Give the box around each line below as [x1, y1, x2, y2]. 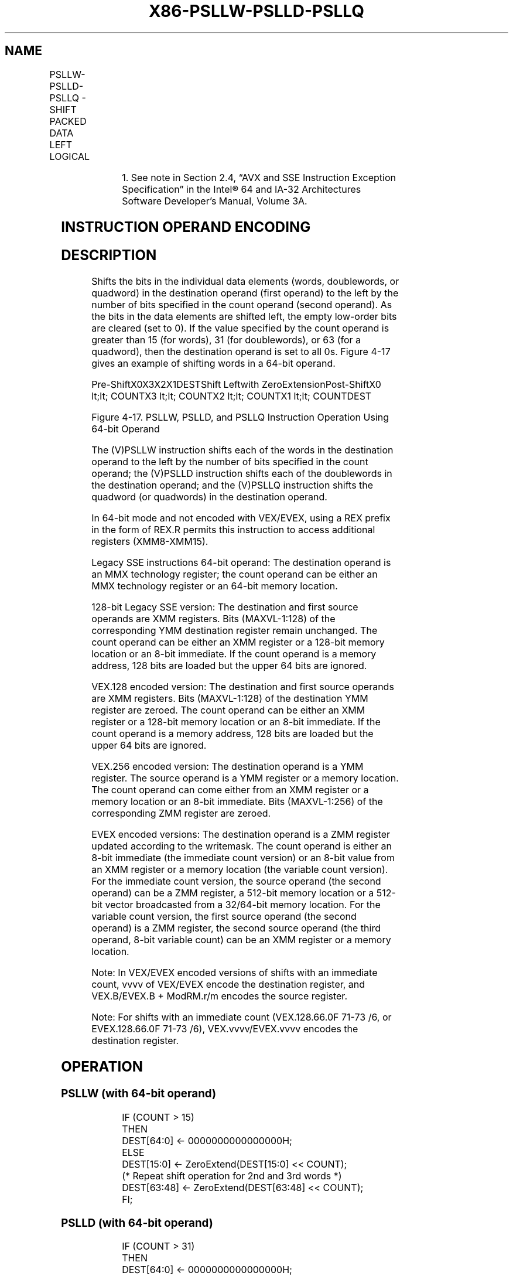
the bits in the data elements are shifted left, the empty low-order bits [91, 311, 397, 323]
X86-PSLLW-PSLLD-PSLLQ [148, 1, 365, 21]
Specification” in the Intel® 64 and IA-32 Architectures [122, 183, 361, 195]
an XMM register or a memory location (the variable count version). [91, 864, 388, 876]
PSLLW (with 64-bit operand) [61, 1087, 217, 1101]
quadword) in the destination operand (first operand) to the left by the [91, 287, 399, 299]
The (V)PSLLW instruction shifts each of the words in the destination [91, 444, 394, 456]
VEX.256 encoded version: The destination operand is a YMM [91, 760, 364, 773]
